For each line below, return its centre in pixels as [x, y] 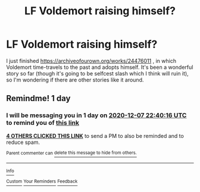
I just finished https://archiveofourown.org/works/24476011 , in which [91, 61]
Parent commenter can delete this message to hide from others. [71, 153]
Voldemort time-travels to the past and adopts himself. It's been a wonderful [100, 67]
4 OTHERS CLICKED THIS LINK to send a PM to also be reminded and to [95, 136]
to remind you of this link [43, 123]
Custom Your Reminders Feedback [42, 182]
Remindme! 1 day [38, 98]
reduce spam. [23, 142]
